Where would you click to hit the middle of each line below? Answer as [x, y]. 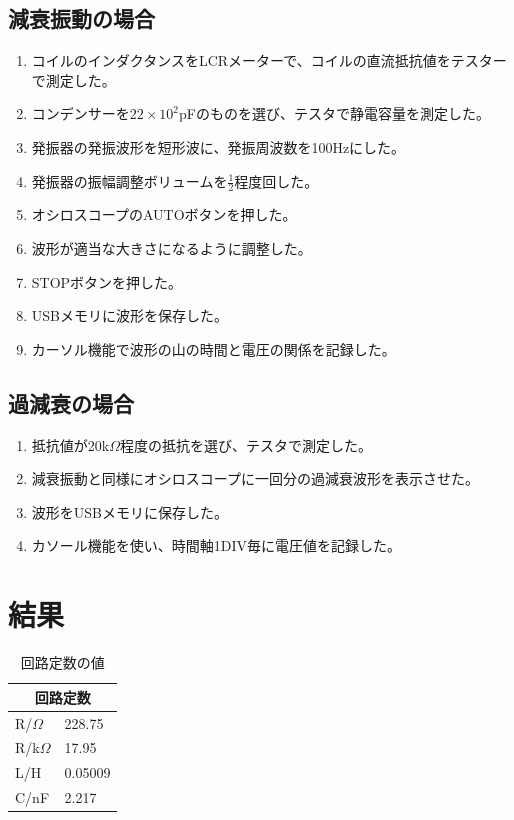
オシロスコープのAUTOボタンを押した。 [164, 214]
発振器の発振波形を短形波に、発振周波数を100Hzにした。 [218, 146]
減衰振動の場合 [81, 18]
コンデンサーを [80, 113]
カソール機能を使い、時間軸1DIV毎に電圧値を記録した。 [216, 545]
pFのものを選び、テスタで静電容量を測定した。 [334, 113]
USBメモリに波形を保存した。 [129, 315]
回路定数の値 [62, 662]
